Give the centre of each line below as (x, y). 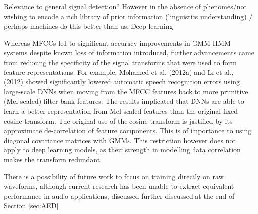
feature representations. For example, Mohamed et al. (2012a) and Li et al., (119, 72)
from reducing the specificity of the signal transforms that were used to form (120, 62)
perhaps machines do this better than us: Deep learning (89, 26)
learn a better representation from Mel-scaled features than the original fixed (121, 110)
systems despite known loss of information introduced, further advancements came (129, 52)
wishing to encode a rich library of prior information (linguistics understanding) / (128, 16)
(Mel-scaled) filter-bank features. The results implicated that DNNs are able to (124, 101)
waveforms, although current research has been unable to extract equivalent (119, 186)
